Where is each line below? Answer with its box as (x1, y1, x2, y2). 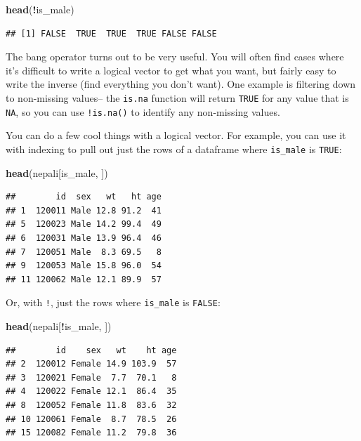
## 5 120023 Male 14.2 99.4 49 (6, 219, 162, 230)
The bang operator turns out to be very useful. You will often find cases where (6, 49, 344, 64)
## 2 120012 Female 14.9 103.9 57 (6, 359, 177, 369)
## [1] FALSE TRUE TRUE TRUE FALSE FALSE (6, 28, 217, 39)
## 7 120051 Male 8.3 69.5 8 (6, 246, 162, 257)
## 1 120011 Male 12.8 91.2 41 (6, 205, 162, 216)
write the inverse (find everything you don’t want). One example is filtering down (6, 77, 356, 91)
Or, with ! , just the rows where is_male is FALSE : (6, 295, 221, 310)
